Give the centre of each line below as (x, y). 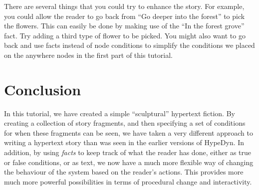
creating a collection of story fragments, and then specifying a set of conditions (125, 123)
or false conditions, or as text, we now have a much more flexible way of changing (129, 162)
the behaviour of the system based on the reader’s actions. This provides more (124, 172)
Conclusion (43, 89)
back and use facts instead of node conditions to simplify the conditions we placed (129, 45)
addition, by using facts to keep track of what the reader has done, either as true (128, 152)
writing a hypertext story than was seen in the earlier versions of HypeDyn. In (124, 142)
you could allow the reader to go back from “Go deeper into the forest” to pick (125, 16)
